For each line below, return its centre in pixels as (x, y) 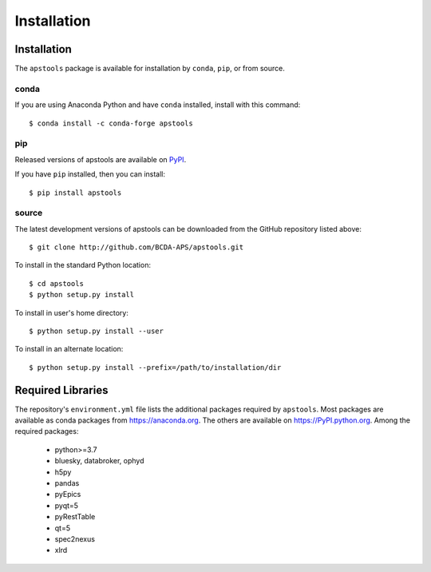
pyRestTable (75, 517)
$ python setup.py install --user (96, 331)
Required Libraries (61, 390)
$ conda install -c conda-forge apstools (111, 123)
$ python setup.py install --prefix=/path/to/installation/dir (155, 367)
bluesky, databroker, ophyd (99, 461)
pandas (67, 483)
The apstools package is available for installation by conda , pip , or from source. (150, 69)
